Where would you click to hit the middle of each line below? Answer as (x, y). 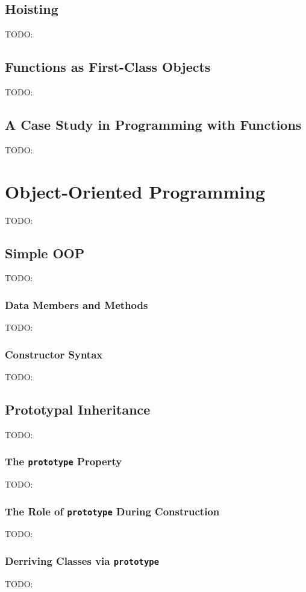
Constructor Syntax (54, 354)
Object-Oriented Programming (135, 191)
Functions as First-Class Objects (108, 67)
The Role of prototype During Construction (112, 511)
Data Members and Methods (76, 304)
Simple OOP (45, 253)
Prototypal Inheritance (78, 409)
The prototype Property (64, 461)
